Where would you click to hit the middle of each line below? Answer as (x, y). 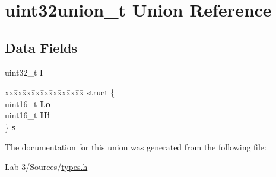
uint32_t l (24, 72)
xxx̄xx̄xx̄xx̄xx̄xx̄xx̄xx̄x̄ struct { (60, 92)
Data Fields (41, 47)
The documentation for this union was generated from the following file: (136, 147)
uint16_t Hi (28, 115)
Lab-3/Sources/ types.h (46, 167)
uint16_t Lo (28, 103)
